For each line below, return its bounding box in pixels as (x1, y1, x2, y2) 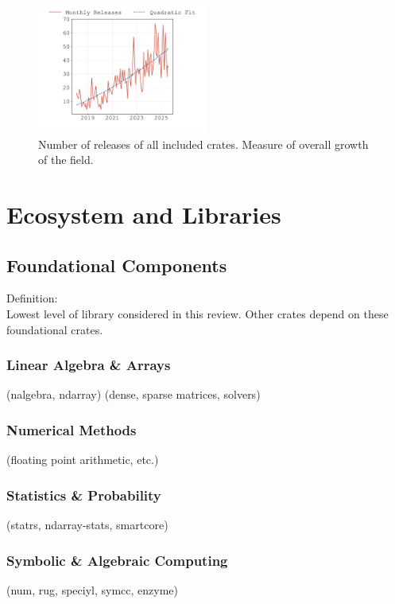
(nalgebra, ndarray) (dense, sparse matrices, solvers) (6, 386, 261, 403)
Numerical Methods (6, 419, 137, 439)
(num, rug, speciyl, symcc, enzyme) (6, 581, 179, 598)
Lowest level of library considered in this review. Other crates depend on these (6, 305, 389, 321)
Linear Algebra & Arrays (6, 355, 171, 375)
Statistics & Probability (6, 485, 161, 505)
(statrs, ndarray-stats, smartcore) (6, 516, 168, 532)
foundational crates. (6, 321, 103, 337)
